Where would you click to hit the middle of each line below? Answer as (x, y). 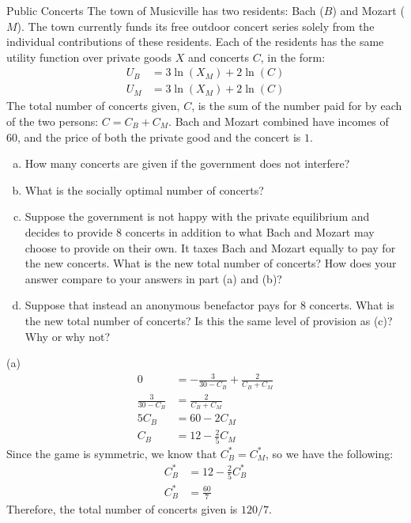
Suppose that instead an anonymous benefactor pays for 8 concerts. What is (209, 305)
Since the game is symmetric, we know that (112, 453)
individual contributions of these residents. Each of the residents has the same (195, 42)
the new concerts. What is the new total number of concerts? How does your (211, 263)
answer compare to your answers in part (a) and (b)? (153, 278)
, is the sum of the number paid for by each (297, 106)
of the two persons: (53, 121)
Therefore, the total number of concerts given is (122, 509)
